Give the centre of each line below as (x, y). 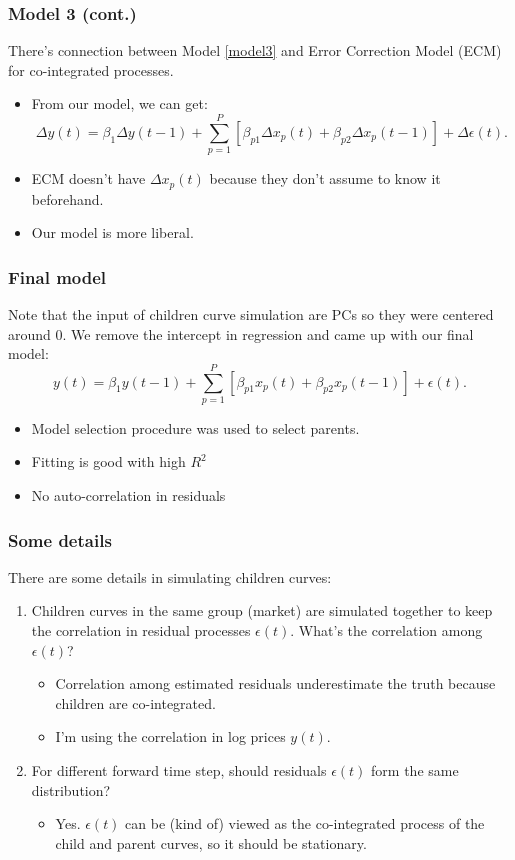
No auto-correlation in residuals (128, 495)
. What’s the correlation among (386, 630)
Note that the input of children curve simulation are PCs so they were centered (251, 313)
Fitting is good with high (108, 461)
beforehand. (67, 198)
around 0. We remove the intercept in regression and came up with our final (241, 333)
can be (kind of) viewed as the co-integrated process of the (305, 823)
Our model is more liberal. (112, 232)
